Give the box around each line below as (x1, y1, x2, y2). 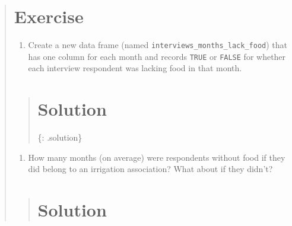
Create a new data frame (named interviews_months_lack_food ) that (28, 39, 288, 51)
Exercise (14, 4, 84, 28)
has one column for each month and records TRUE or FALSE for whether (28, 50, 286, 62)
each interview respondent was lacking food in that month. (28, 62, 242, 74)
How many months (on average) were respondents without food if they (28, 151, 285, 163)
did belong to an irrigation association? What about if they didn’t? (28, 163, 273, 175)
